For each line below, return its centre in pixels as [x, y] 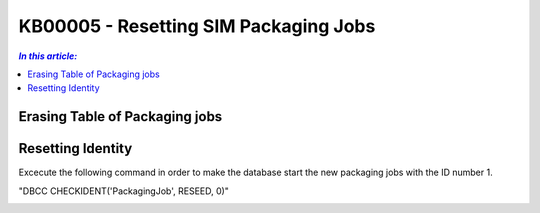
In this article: [48, 56]
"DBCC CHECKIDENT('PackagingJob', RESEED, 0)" [124, 191]
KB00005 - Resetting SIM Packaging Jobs [197, 26]
